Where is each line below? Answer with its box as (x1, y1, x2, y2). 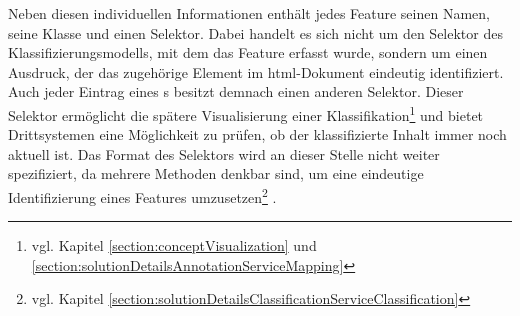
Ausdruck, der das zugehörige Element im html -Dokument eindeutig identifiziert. (8, 61, 504, 82)
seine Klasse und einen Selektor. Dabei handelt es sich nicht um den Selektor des (8, 22, 503, 43)
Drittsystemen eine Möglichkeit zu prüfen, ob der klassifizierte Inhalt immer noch (8, 124, 507, 145)
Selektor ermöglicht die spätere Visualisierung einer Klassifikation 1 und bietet (8, 101, 484, 125)
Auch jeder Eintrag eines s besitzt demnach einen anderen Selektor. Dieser (8, 81, 464, 102)
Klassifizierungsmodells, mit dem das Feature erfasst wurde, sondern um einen (8, 42, 488, 63)
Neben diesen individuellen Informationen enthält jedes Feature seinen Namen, (8, 3, 490, 23)
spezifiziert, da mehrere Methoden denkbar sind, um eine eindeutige (8, 163, 424, 184)
